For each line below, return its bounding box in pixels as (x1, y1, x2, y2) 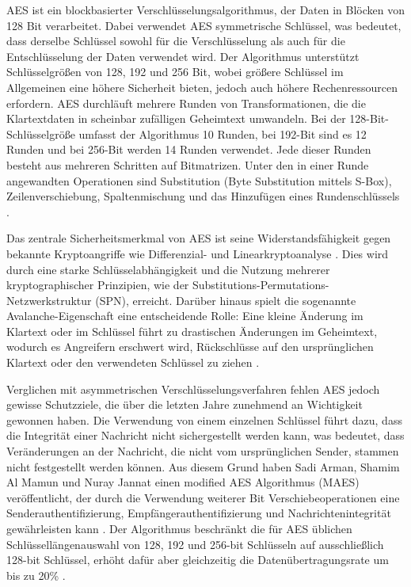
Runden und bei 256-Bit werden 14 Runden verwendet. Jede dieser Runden (6, 141, 371, 158)
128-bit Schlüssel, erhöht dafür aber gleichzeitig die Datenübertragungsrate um (6, 551, 389, 568)
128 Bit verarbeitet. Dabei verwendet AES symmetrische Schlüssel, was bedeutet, (6, 17, 401, 33)
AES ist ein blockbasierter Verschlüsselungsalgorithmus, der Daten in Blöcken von (6, 2, 405, 17)
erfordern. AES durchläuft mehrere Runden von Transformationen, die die (6, 94, 366, 111)
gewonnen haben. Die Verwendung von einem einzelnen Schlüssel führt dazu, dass (6, 411, 402, 428)
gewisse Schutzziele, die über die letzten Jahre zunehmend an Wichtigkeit (6, 396, 363, 413)
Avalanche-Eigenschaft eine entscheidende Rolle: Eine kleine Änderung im (6, 307, 363, 324)
